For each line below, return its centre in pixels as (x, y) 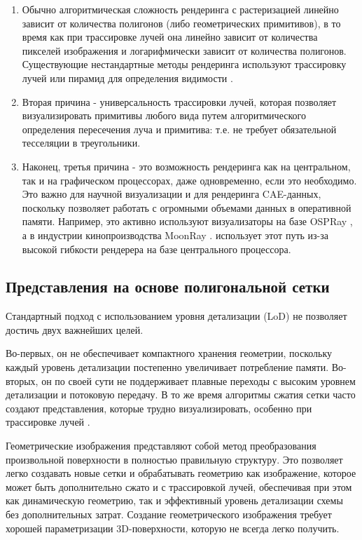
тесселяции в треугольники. (81, 143)
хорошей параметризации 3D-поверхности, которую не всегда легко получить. (173, 528)
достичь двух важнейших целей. (75, 329)
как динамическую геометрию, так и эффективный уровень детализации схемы (174, 500)
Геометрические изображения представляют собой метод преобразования (161, 446)
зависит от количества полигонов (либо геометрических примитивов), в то (181, 23)
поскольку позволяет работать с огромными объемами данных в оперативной (187, 207)
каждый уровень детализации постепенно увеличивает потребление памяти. (167, 367)
